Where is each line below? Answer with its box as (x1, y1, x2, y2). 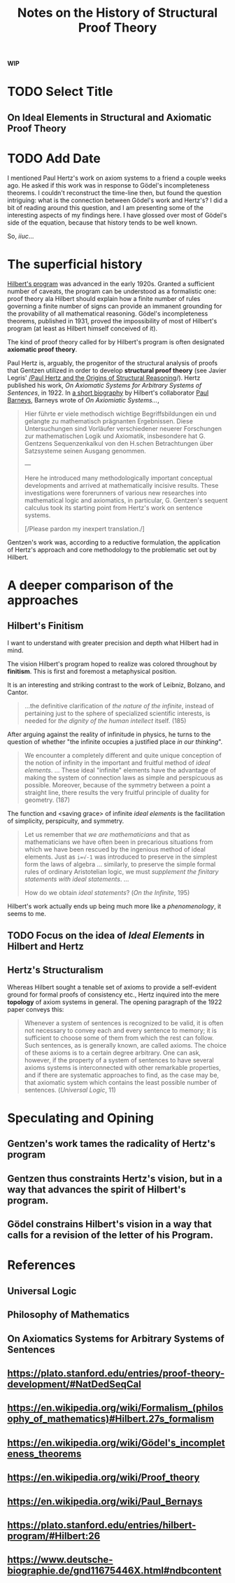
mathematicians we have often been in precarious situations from (24, 838, 213, 846)
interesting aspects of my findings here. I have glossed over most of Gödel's (7, 211, 227, 219)
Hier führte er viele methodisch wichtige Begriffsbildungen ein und (24, 409, 217, 418)
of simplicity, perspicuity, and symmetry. (7, 817, 124, 825)
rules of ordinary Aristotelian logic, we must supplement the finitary (24, 867, 219, 875)
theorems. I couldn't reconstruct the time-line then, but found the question (7, 188, 222, 197)
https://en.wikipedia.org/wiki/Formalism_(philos (7, 1402, 224, 1414)
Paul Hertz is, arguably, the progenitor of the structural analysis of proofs (7, 358, 218, 367)
